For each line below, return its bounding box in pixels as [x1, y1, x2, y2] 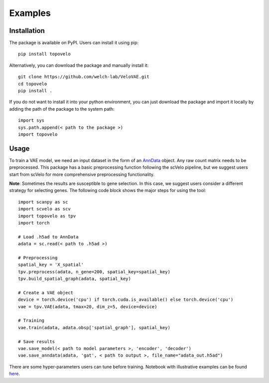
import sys [18, 118, 45, 123]
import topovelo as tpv [18, 213, 76, 219]
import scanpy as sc [18, 199, 68, 204]
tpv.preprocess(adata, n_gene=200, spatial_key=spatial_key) [18, 269, 170, 274]
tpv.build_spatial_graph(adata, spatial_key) [18, 276, 132, 282]
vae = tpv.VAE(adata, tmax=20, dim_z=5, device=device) [18, 304, 157, 309]
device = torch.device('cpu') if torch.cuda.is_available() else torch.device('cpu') [18, 297, 234, 303]
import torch [18, 220, 50, 225]
